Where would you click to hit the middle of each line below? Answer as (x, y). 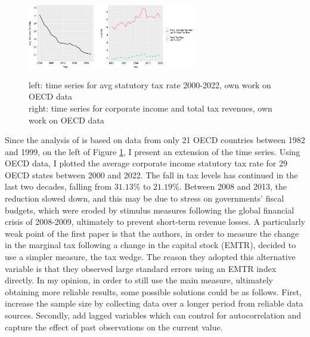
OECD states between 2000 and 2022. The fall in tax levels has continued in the (151, 174)
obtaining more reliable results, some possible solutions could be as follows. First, (153, 291)
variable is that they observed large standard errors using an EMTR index (141, 268)
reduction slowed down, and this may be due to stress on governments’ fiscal (145, 198)
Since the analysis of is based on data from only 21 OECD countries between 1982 (155, 140)
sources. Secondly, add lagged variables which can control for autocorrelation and (153, 315)
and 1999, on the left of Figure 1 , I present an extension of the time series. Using (153, 151)
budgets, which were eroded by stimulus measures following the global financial (150, 210)
